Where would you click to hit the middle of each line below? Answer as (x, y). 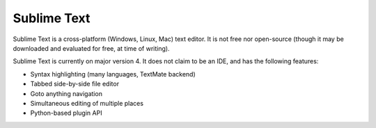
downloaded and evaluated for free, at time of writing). (91, 48)
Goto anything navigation (66, 93)
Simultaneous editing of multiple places (87, 103)
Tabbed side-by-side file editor (75, 84)
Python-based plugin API (66, 113)
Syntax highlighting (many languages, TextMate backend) (113, 74)
